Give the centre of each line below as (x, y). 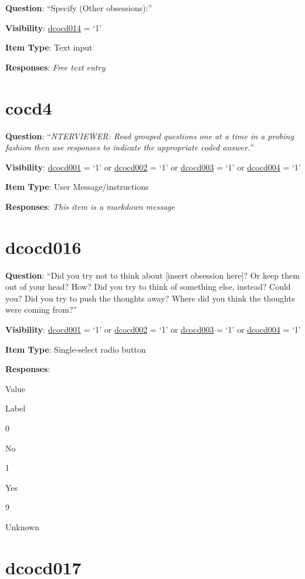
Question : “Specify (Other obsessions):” (79, 8)
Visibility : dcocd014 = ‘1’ (54, 27)
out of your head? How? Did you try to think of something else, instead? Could (148, 287)
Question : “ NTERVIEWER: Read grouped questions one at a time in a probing (150, 135)
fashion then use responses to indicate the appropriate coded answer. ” (130, 147)
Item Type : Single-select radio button (76, 349)
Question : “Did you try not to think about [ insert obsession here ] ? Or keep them (152, 275)
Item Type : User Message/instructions (77, 187)
